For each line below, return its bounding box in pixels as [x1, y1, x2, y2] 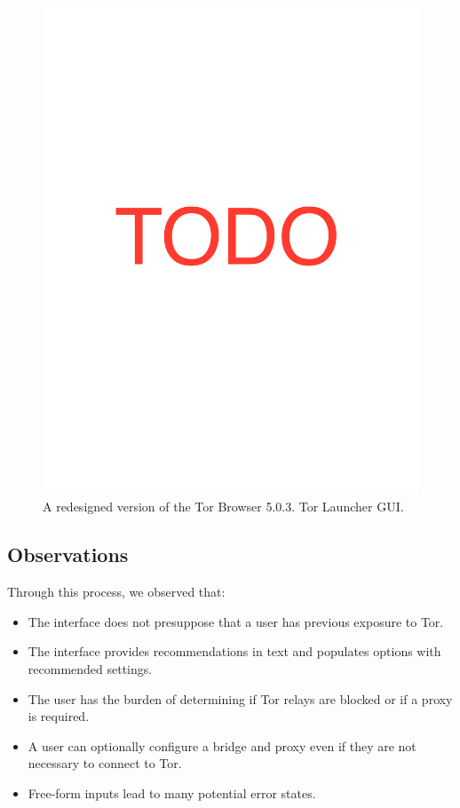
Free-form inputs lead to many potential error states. [28, 784, 316, 803]
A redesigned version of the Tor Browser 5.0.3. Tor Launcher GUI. [43, 497, 404, 516]
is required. [28, 707, 90, 725]
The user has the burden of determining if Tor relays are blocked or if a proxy [28, 689, 453, 708]
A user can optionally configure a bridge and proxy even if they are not [28, 736, 416, 755]
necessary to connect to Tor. [28, 754, 182, 772]
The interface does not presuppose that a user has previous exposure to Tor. [28, 612, 444, 630]
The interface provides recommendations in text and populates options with [28, 642, 441, 661]
